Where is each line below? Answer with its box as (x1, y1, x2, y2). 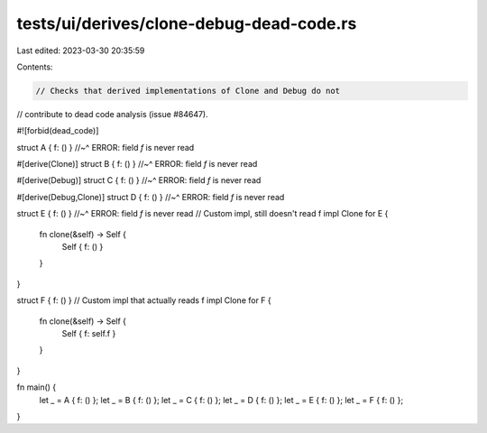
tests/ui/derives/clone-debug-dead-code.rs (16, 14, 357, 33)
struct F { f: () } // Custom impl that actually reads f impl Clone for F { (16, 295, 272, 306)
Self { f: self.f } (61, 327, 116, 338)
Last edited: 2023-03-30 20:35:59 (16, 45, 145, 56)
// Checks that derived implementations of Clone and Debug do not (35, 86, 341, 96)
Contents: (16, 61, 53, 72)
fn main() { (16, 382, 57, 392)
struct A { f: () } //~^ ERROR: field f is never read (16, 142, 195, 152)
